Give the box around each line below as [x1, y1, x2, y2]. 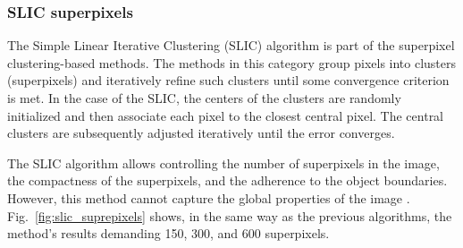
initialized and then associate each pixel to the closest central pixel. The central [7, 106, 444, 124]
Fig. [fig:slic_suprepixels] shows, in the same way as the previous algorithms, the [7, 206, 452, 225]
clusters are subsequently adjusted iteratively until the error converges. [7, 124, 395, 142]
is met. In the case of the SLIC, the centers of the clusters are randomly [7, 89, 401, 107]
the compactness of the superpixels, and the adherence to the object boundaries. [7, 171, 448, 190]
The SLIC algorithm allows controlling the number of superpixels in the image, [7, 153, 440, 172]
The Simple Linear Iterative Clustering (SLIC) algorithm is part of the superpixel [7, 36, 455, 55]
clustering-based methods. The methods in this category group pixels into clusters [7, 53, 457, 72]
